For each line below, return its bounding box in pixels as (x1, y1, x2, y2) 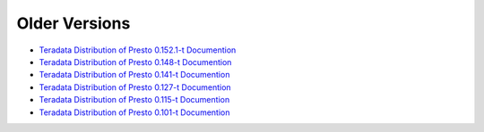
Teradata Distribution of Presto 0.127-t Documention (39, 81, 232, 93)
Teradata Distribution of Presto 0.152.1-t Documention (39, 45, 237, 55)
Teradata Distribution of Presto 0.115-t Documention (39, 95, 230, 105)
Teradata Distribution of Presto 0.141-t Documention (39, 70, 230, 80)
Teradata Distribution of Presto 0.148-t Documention (39, 56, 232, 67)
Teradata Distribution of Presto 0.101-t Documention (39, 107, 230, 118)
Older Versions (16, 13, 131, 33)
